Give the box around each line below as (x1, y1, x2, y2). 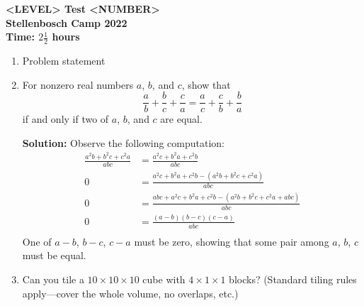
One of (22, 234, 52, 248)
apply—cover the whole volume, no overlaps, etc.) (22, 285, 239, 300)
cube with (142, 271, 186, 286)
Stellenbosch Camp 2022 (6, 15, 127, 30)
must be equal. (22, 248, 86, 263)
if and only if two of (22, 111, 109, 126)
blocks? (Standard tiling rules (229, 271, 357, 286)
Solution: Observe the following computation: (22, 135, 224, 150)
